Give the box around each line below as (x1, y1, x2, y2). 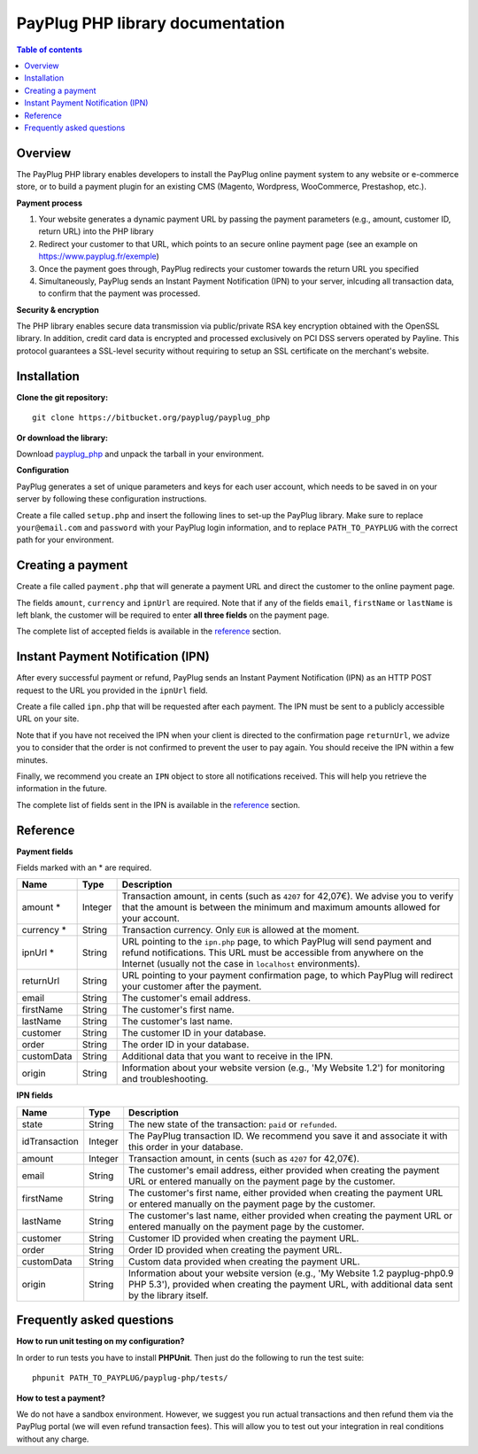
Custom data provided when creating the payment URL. (128, 1255, 360, 1267)
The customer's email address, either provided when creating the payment (128, 1163, 440, 1176)
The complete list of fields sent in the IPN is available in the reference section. (16, 799, 301, 810)
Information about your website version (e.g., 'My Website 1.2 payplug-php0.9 (128, 1267, 454, 1279)
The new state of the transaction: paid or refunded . (128, 1117, 337, 1130)
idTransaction (21, 1135, 80, 1147)
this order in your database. (128, 1140, 243, 1153)
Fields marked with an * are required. (16, 862, 152, 873)
